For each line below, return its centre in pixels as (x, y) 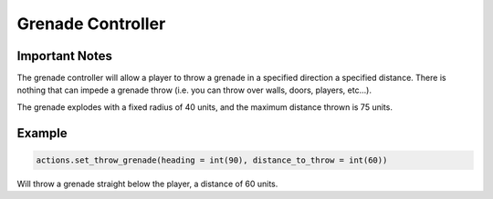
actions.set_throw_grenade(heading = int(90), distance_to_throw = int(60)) (212, 160)
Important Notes (65, 56)
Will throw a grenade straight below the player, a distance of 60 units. (147, 184)
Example (42, 133)
